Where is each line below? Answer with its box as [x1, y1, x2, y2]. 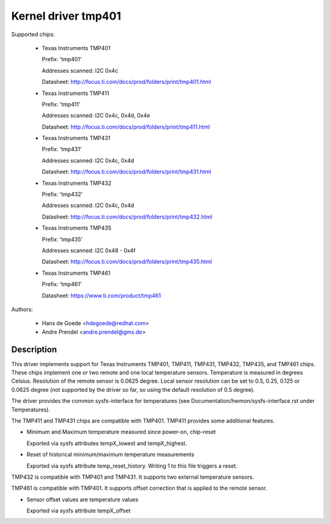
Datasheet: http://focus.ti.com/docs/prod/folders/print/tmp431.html [42, 168, 211, 176]
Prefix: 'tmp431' [42, 146, 82, 153]
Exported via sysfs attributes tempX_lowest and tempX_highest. [26, 440, 188, 447]
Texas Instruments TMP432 [42, 179, 112, 187]
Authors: [11, 305, 33, 313]
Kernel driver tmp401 [11, 9, 122, 23]
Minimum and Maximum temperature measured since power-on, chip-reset [26, 429, 216, 436]
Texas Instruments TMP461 [42, 269, 111, 277]
